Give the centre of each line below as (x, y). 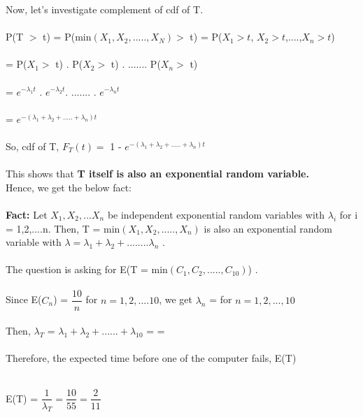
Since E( (24, 299)
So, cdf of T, (33, 146)
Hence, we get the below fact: (69, 187)
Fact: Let (27, 214)
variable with (34, 242)
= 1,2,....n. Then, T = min (63, 228)
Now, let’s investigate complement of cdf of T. (105, 9)
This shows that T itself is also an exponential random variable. (157, 174)
